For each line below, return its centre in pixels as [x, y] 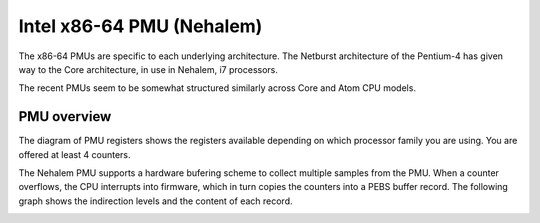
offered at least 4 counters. [74, 154]
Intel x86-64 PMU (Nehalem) [140, 26]
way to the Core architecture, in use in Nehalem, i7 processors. [148, 69]
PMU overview [65, 116]
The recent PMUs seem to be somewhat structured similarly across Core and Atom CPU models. [217, 88]
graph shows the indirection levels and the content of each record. [155, 201]
